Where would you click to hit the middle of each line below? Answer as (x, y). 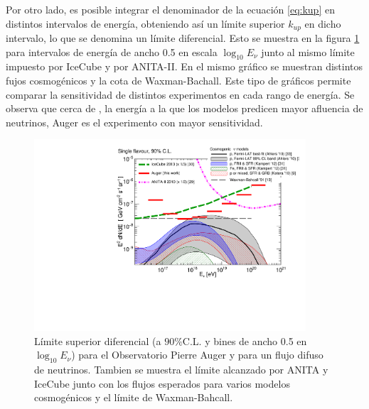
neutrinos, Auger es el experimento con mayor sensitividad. (134, 122)
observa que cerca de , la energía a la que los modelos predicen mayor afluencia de (184, 108)
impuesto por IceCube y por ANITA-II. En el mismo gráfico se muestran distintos (184, 66)
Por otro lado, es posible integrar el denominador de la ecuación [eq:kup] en (170, 9)
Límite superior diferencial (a (98, 340)
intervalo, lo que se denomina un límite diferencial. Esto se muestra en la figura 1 (183, 38)
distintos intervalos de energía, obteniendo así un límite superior (145, 23)
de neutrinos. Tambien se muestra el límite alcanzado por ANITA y (181, 370)
